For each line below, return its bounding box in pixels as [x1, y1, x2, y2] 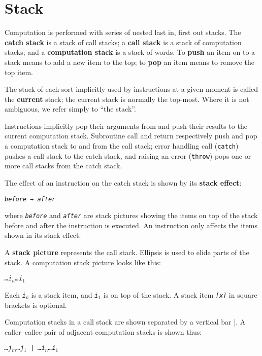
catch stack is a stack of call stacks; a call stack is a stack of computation [5, 37, 242, 47]
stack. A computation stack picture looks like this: [5, 257, 161, 267]
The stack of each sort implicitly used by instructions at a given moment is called [5, 84, 258, 94]
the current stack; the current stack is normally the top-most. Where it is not [5, 93, 249, 104]
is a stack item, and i [31, 289, 99, 300]
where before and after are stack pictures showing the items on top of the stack [5, 210, 258, 221]
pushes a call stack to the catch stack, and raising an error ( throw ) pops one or [5, 150, 251, 161]
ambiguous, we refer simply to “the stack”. [5, 103, 136, 114]
